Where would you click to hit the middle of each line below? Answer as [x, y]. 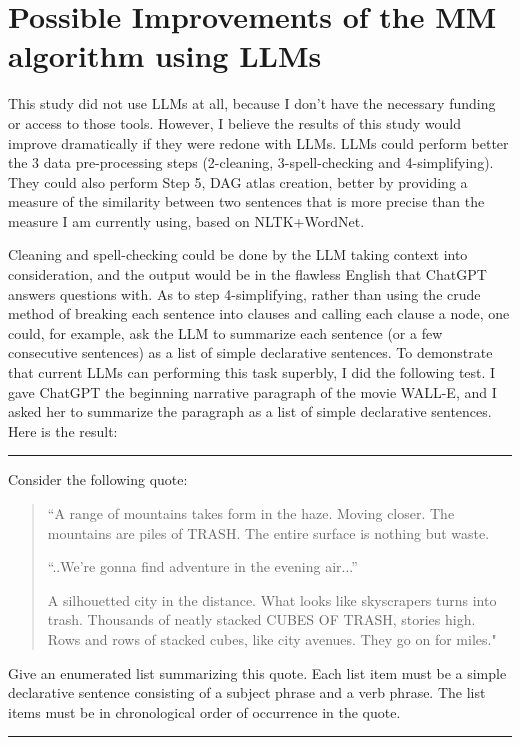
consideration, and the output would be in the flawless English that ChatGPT [247, 274]
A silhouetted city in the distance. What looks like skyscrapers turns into [272, 599]
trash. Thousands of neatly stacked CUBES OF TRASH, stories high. [261, 619]
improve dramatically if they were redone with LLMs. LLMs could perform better [258, 142]
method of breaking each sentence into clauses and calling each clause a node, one [259, 313]
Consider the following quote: [98, 479]
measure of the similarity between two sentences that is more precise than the [246, 201]
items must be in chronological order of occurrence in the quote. [204, 711]
